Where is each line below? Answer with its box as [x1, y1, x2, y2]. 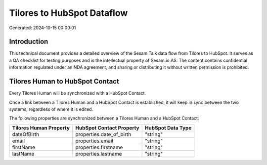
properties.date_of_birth [75, 131, 132, 138]
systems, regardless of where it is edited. [9, 106, 93, 112]
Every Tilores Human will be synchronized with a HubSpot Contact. [9, 90, 146, 96]
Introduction [9, 38, 48, 46]
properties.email [75, 137, 114, 144]
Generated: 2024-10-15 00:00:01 [9, 25, 76, 31]
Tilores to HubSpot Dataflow [9, 7, 128, 18]
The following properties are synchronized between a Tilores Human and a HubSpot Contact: [9, 115, 199, 121]
